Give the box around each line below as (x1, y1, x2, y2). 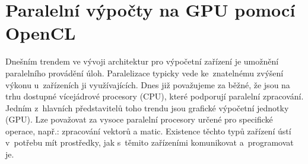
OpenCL (5, 21, 76, 45)
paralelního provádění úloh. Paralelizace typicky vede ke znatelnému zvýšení (5, 66, 284, 79)
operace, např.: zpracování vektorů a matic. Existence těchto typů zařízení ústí (5, 124, 291, 137)
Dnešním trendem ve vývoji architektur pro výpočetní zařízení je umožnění (5, 55, 279, 67)
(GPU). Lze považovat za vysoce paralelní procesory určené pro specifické (5, 113, 273, 126)
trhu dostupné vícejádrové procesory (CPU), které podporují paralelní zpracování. (5, 90, 304, 102)
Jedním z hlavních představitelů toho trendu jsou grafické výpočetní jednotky (5, 101, 289, 114)
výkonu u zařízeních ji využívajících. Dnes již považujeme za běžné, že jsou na (5, 78, 290, 91)
